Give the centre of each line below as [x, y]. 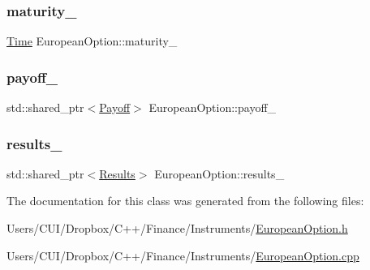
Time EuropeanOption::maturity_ [92, 41]
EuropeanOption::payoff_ [213, 107]
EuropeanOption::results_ [219, 173]
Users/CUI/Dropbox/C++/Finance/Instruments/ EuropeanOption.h [177, 228]
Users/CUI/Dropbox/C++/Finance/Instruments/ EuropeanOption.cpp [183, 255]
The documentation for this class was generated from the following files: [185, 201]
